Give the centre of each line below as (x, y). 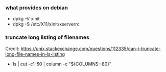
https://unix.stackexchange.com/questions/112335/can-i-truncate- (90, 49)
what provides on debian (37, 8)
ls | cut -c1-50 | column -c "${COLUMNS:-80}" (62, 64)
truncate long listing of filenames (47, 37)
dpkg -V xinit (26, 19)
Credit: (13, 49)
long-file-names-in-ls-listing (35, 54)
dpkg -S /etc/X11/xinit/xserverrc (46, 24)
